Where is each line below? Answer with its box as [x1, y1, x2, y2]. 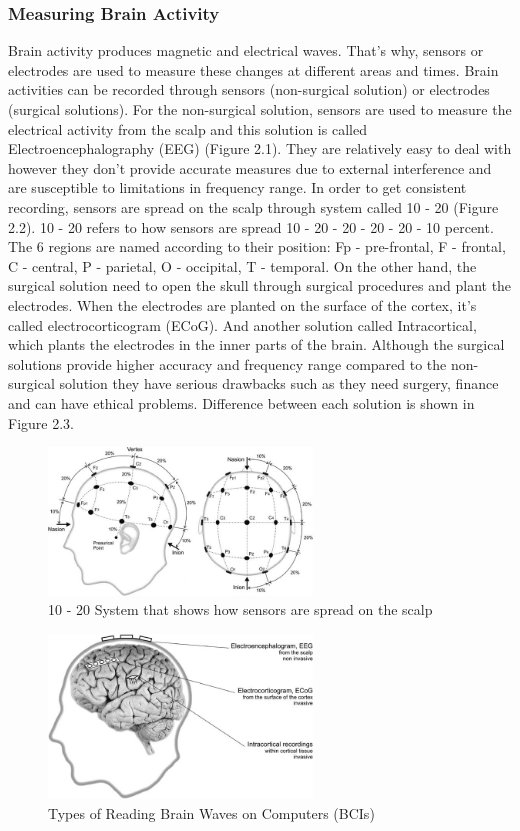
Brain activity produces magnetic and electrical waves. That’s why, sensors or [8, 40, 484, 61]
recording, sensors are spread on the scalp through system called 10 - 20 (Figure [8, 196, 499, 217]
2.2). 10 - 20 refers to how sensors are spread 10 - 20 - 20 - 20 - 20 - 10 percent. [8, 216, 494, 237]
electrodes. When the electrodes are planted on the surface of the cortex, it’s [8, 294, 477, 315]
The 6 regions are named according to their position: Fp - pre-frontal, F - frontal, [8, 236, 506, 257]
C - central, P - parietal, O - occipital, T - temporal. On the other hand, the [8, 255, 477, 276]
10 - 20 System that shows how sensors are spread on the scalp [48, 599, 433, 620]
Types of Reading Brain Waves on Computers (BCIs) [48, 802, 375, 823]
